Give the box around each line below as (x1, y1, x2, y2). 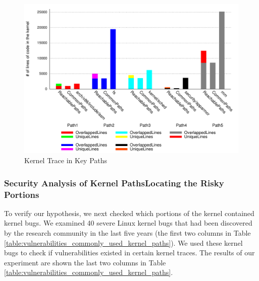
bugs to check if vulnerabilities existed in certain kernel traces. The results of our (4, 247, 255, 258)
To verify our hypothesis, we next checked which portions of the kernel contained (4, 207, 254, 218)
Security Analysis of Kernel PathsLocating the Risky (4, 176, 224, 189)
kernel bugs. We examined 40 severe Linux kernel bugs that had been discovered (4, 218, 252, 228)
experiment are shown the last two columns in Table (4, 257, 166, 267)
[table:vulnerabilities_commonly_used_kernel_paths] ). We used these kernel (4, 237, 243, 248)
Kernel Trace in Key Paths (24, 155, 108, 166)
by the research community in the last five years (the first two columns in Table (4, 227, 251, 238)
